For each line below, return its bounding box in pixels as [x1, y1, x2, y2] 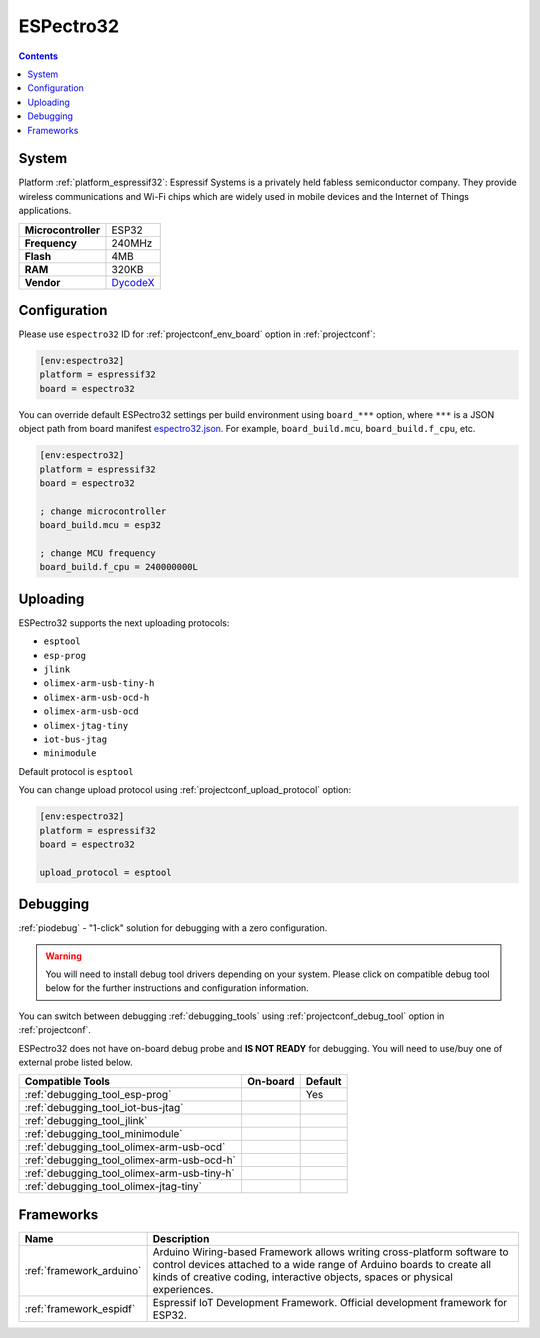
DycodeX [111, 275, 155, 289]
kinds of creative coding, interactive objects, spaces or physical [152, 1270, 454, 1284]
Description [152, 1231, 210, 1245]
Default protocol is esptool [18, 765, 134, 777]
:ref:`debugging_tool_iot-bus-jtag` [24, 1101, 184, 1115]
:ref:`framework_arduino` [24, 1263, 142, 1277]
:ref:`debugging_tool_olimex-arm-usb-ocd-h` [24, 1153, 237, 1167]
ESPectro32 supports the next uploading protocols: [18, 616, 230, 629]
